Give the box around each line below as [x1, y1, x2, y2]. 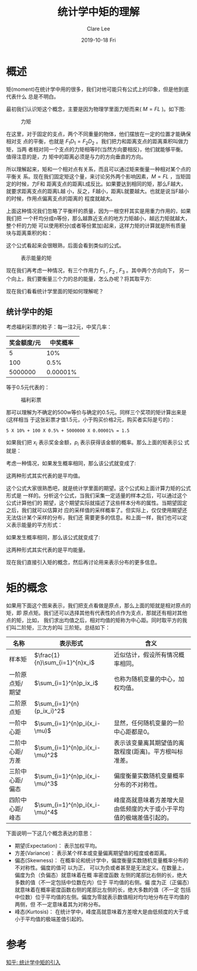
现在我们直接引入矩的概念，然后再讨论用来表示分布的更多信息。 [6, 559, 160, 566]
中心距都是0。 [113, 728, 154, 736]
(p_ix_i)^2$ [34, 706, 65, 715]
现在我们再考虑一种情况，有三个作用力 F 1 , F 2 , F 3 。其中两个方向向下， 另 [6, 267, 185, 276]
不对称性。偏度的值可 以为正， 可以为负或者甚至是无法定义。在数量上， [14, 864, 188, 871]
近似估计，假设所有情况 [113, 651, 179, 659]
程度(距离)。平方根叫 [119, 747, 178, 756]
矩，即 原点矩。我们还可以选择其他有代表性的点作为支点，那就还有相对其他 [6, 609, 188, 616]
